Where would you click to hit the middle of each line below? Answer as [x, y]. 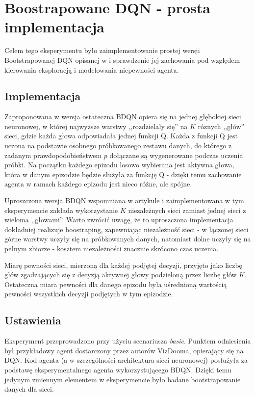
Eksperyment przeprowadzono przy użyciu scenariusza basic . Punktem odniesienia [128, 341]
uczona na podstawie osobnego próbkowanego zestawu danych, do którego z [118, 146]
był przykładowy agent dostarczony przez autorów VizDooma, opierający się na [124, 350]
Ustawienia [33, 320]
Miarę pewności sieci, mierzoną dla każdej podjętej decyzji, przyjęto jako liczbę [123, 265]
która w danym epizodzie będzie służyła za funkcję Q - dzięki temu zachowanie [123, 174]
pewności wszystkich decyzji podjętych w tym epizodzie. [89, 294]
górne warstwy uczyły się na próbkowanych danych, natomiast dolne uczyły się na [128, 239]
